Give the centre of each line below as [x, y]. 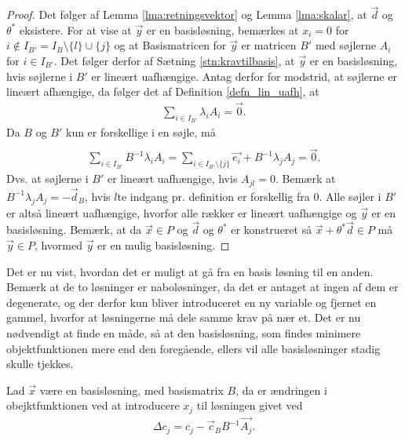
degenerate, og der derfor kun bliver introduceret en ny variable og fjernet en [192, 302]
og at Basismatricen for [170, 45]
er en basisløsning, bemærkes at [223, 29]
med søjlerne [345, 45]
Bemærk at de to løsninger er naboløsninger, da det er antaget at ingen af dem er [202, 287]
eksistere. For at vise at [75, 29]
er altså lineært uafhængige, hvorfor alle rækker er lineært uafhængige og [182, 212]
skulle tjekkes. [40, 364]
